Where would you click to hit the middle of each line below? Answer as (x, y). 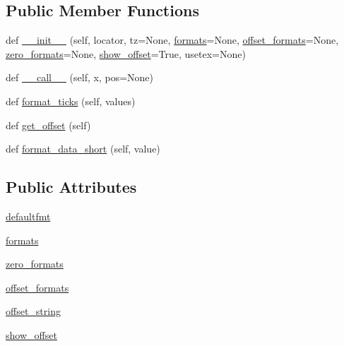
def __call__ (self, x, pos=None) (79, 77)
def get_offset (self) (48, 125)
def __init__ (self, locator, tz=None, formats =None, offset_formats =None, (172, 40)
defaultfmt (28, 216)
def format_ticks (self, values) (71, 101)
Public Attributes (71, 187)
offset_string (33, 311)
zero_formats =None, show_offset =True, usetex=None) (126, 53)
